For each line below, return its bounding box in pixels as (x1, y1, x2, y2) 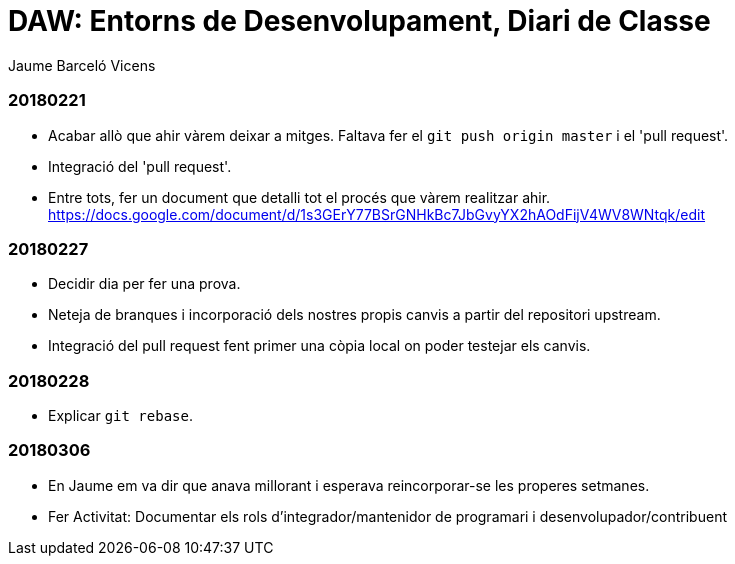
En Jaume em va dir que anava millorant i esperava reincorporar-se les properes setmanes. (48, 476, 650, 494)
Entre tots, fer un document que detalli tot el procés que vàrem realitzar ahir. (48, 188, 551, 206)
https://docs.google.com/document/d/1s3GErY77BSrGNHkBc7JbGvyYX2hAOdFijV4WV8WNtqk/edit (48, 205, 706, 223)
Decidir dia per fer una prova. (48, 275, 241, 293)
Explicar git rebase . (48, 407, 193, 424)
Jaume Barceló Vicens (8, 56, 156, 74)
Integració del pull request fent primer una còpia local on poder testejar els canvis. (48, 337, 591, 355)
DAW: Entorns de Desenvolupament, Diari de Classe (8, 4, 711, 38)
